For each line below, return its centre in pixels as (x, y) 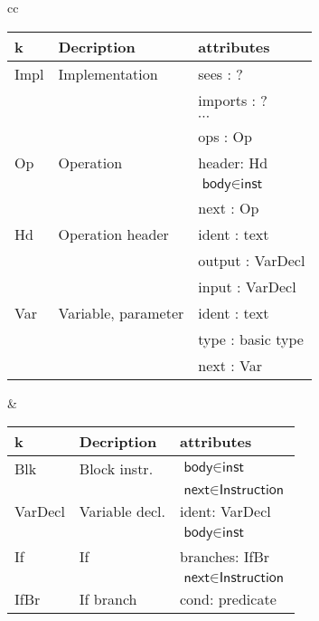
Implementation (108, 73)
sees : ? (220, 73)
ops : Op (225, 136)
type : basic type (251, 339)
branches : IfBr (225, 557)
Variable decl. (122, 511)
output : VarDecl (252, 260)
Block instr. (116, 469)
